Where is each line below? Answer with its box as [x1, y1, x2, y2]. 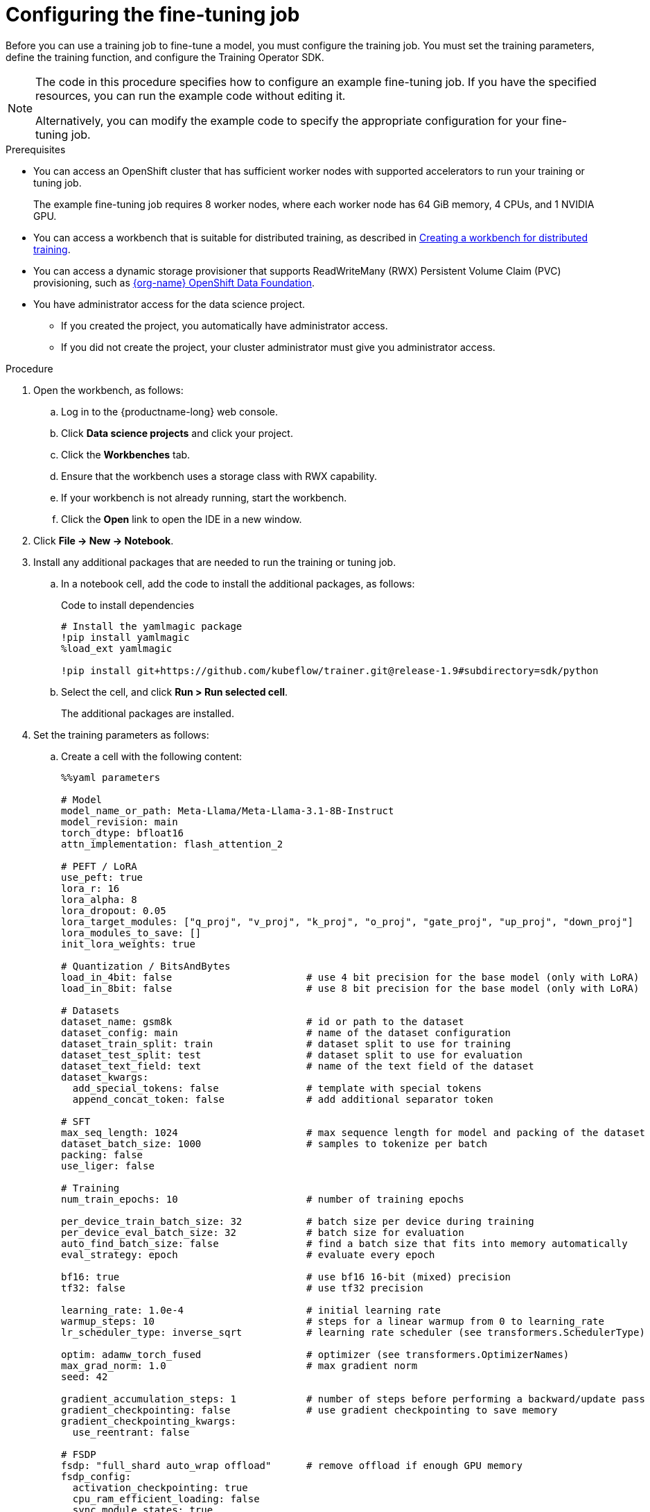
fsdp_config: [61, 1470, 132, 1482]
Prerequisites [6, 143, 66, 155]
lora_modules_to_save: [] [61, 927, 202, 938]
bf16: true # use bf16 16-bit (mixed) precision [61, 1271, 511, 1282]
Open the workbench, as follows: [33, 384, 184, 396]
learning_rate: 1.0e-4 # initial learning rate [61, 1304, 441, 1316]
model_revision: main [61, 816, 178, 827]
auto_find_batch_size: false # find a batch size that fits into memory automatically [61, 1237, 628, 1249]
